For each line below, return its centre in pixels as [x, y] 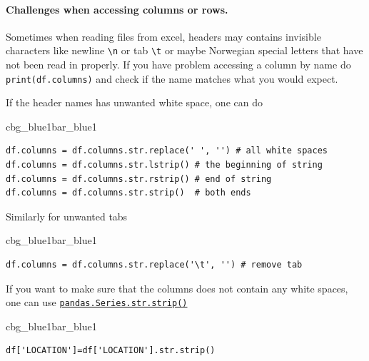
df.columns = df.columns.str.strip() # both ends [128, 193]
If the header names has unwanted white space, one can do [134, 102]
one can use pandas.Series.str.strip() [97, 302]
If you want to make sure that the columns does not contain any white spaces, [177, 288]
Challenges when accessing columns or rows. [117, 9]
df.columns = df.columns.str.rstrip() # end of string [139, 179]
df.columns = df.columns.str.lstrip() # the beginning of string [164, 165]
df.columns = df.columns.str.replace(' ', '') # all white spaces [167, 151]
